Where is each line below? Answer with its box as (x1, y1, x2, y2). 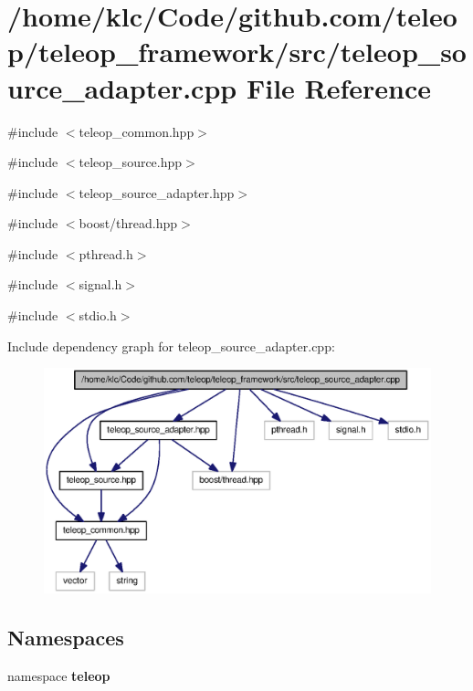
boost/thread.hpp (79, 214, 178, 233)
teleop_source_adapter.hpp (79, 183, 235, 202)
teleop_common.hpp (79, 121, 194, 141)
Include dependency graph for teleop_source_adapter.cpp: (7, 336, 335, 355)
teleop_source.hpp (79, 152, 183, 172)
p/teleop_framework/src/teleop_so (7, 33, 467, 70)
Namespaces (7, 623, 124, 652)
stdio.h (79, 306, 117, 325)
